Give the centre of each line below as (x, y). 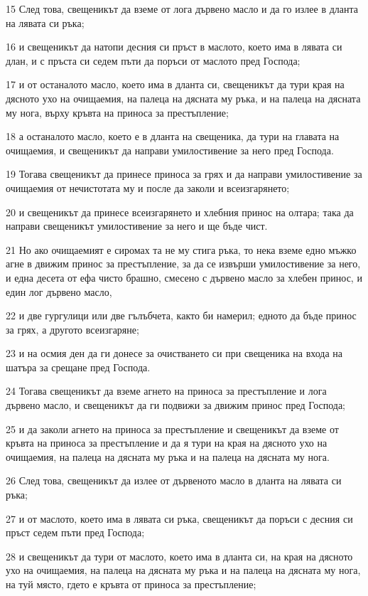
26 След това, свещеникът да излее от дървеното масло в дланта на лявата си (174, 480)
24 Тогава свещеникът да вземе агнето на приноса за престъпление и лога (166, 391)
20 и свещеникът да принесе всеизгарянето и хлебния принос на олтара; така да (180, 212)
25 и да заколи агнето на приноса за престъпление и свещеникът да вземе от (172, 429)
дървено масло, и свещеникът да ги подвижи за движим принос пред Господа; (176, 405)
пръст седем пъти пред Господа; (75, 532)
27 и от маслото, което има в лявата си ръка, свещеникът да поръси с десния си (179, 518)
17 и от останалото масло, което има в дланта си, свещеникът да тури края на (175, 84)
